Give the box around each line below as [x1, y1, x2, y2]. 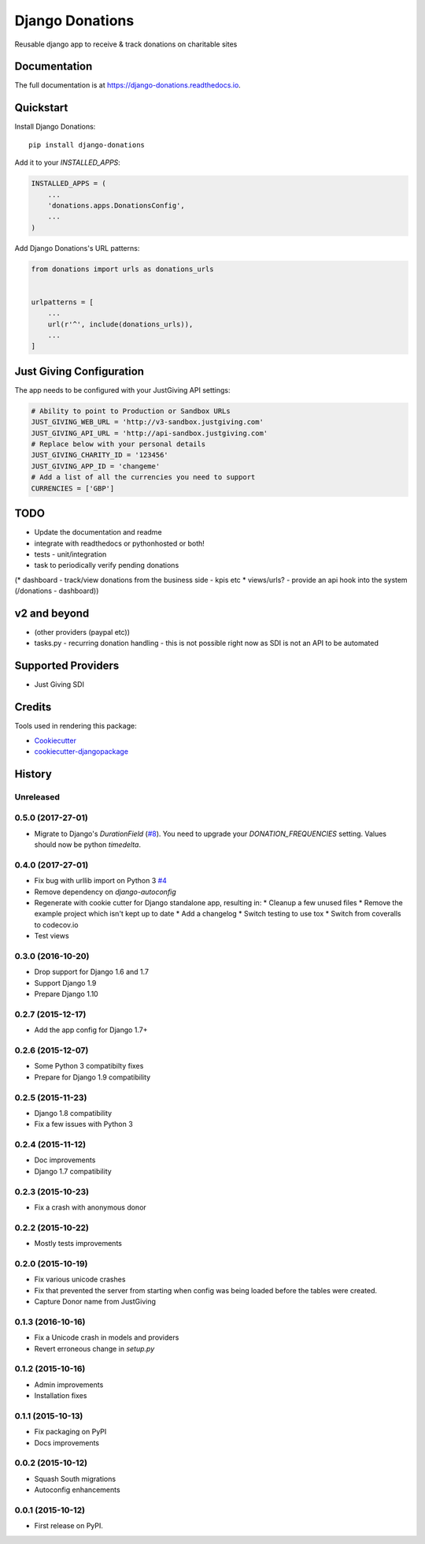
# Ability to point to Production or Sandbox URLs [31, 406, 231, 416]
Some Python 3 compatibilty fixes [34, 1061, 144, 1071]
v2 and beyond [14, 606, 90, 620]
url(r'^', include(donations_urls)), [47, 319, 194, 329]
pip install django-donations [28, 140, 146, 149]
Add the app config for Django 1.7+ [34, 1025, 149, 1035]
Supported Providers [14, 659, 120, 673]
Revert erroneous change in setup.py [34, 1344, 155, 1353]
